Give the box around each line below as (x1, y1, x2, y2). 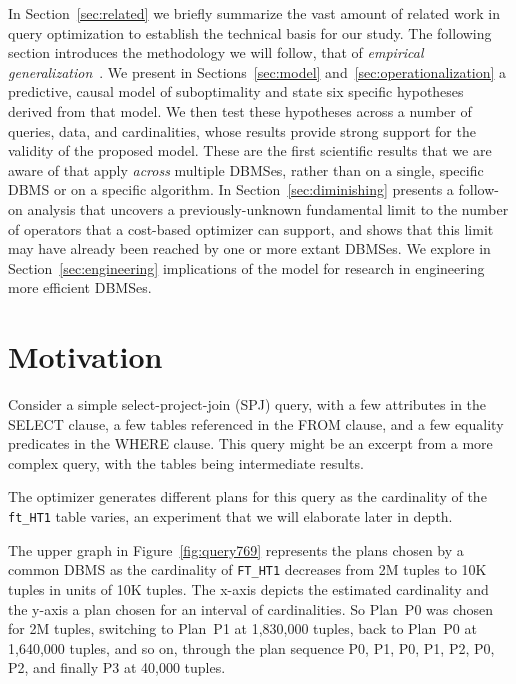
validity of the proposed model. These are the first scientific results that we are (8, 140, 492, 161)
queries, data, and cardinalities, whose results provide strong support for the (8, 120, 476, 141)
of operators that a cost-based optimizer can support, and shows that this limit (8, 218, 494, 239)
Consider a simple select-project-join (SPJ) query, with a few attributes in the (8, 394, 487, 415)
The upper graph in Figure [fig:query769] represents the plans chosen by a (8, 539, 464, 560)
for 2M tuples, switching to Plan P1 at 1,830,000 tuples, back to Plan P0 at (8, 618, 477, 639)
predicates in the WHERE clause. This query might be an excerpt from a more (8, 433, 493, 454)
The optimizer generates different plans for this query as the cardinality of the (8, 486, 487, 507)
